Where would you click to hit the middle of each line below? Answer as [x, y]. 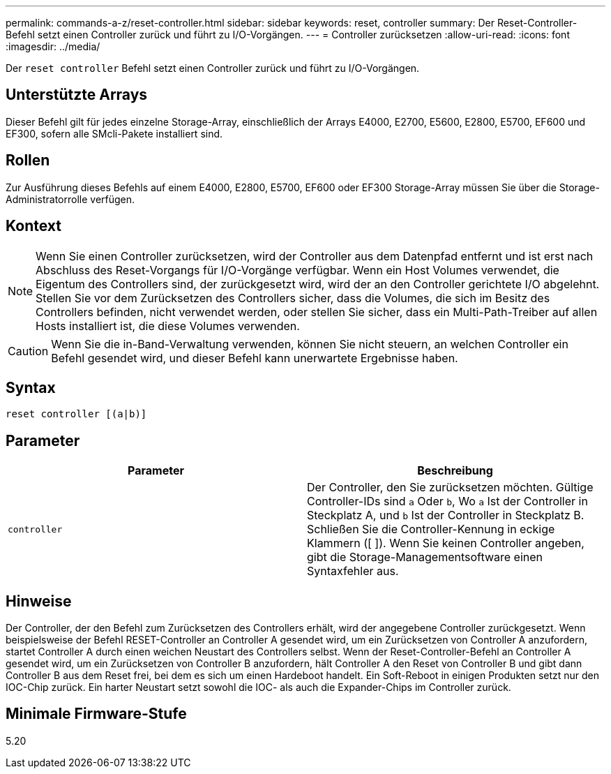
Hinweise [39, 601]
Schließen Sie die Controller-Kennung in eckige [431, 529]
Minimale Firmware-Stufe [96, 714]
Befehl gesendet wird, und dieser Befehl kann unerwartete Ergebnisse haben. [255, 358]
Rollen [28, 161]
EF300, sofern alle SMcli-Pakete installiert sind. [114, 133]
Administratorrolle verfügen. [70, 199]
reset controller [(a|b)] [76, 414]
